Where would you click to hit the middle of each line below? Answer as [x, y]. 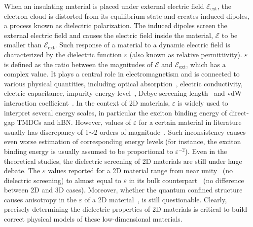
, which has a [206, 64]
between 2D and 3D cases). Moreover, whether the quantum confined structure [123, 190]
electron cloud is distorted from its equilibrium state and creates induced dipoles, [127, 16]
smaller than [23, 45]
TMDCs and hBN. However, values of [74, 122]
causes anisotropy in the [40, 199]
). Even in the [206, 151]
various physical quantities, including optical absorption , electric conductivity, [123, 83]
